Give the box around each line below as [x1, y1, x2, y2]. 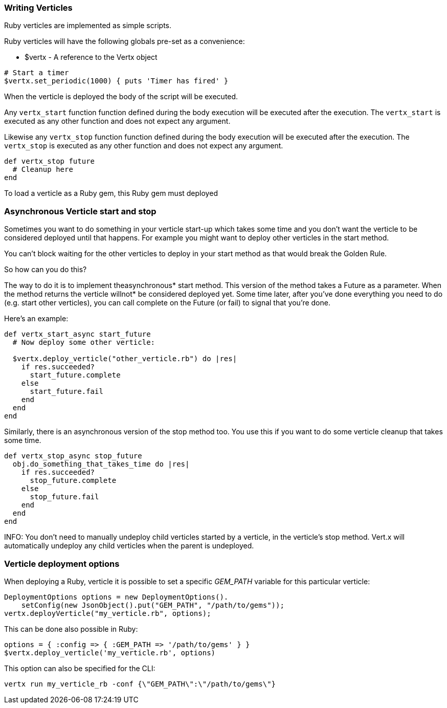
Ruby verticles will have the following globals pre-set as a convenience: [4, 37, 245, 46]
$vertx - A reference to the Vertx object [25, 53, 158, 62]
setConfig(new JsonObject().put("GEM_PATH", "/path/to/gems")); [21, 601, 284, 609]
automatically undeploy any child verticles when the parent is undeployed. [4, 541, 254, 550]
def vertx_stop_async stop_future [4, 452, 142, 460]
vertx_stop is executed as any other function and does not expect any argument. [4, 141, 283, 150]
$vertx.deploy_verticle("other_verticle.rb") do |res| [12, 355, 237, 363]
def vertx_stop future [4, 157, 95, 166]
